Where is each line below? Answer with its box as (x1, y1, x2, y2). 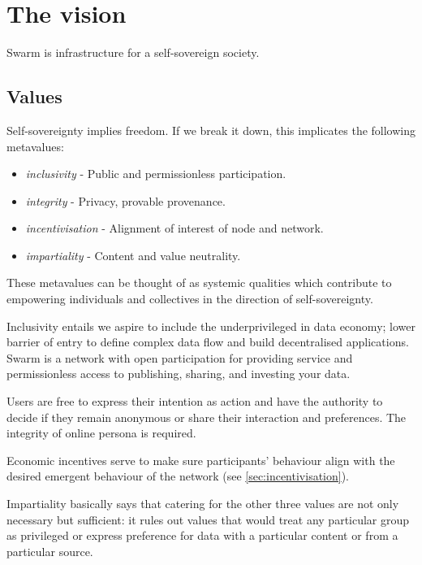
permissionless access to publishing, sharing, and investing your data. (6, 365, 351, 382)
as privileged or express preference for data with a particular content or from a (6, 527, 398, 544)
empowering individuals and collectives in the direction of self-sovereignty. (6, 290, 373, 307)
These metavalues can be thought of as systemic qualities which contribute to (6, 274, 392, 291)
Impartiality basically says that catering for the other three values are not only (6, 495, 399, 512)
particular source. (6, 542, 93, 559)
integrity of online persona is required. (6, 424, 196, 441)
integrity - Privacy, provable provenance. (25, 192, 226, 209)
